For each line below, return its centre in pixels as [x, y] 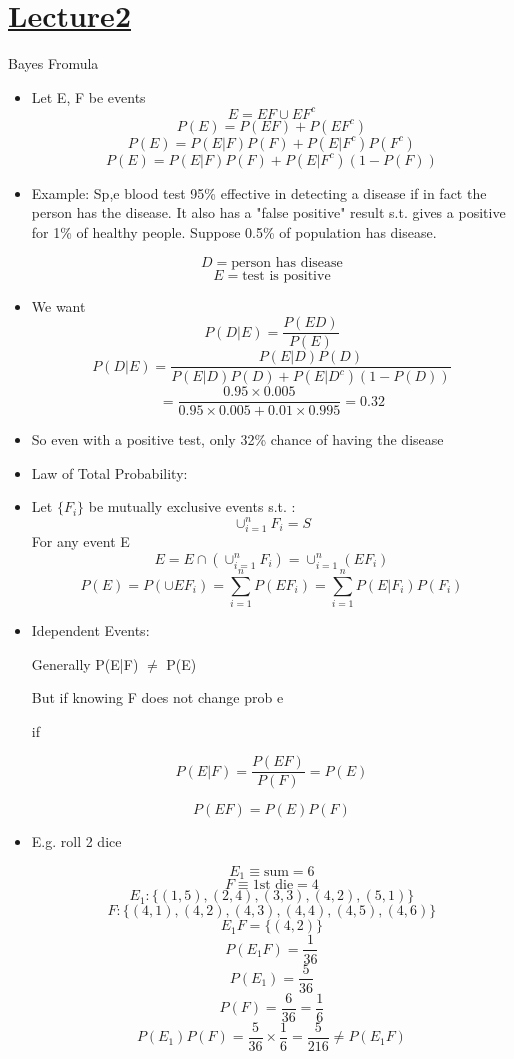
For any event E [80, 541]
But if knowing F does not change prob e [157, 697]
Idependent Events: [90, 629]
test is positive [286, 275]
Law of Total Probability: [109, 472]
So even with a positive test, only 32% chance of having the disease [237, 439]
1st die [273, 885]
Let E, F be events [88, 96]
